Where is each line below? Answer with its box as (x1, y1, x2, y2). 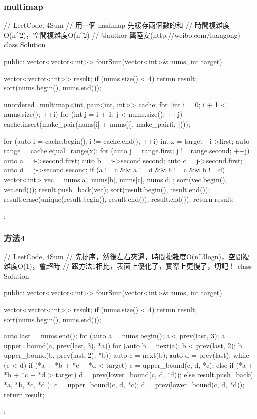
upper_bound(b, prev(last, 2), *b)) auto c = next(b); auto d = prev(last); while (4, 350, 249, 360)
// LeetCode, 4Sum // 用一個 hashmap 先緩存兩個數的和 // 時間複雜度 (4, 20, 230, 30)
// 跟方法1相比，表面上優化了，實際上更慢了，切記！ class (62, 261, 252, 271)
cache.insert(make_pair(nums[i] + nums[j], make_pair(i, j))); (4, 118, 190, 129)
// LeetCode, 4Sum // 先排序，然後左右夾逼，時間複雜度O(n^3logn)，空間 (4, 251, 242, 261)
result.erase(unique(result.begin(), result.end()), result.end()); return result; (4, 194, 234, 204)
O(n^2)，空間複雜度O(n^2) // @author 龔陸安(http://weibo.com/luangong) (4, 29, 240, 40)
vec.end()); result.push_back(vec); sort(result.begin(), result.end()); (4, 184, 210, 194)
